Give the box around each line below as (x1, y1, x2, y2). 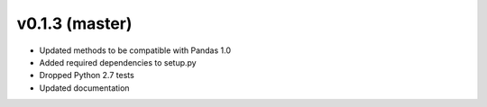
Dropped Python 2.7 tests (39, 70, 134, 81)
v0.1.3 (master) (16, 13, 133, 33)
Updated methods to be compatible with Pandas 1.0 (39, 45, 232, 56)
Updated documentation (39, 82, 130, 94)
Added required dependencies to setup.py (39, 57, 198, 67)
